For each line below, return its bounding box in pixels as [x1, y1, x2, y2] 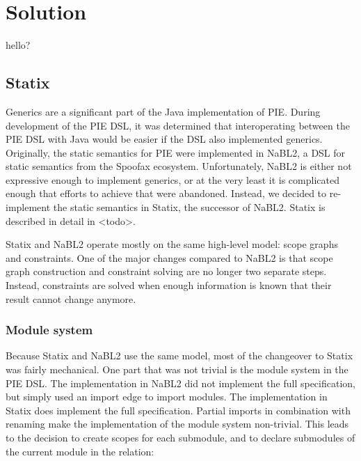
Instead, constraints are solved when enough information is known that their [6, 278, 332, 292]
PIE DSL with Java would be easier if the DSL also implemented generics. [6, 132, 323, 146]
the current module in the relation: [6, 444, 154, 458]
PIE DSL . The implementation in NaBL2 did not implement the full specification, [6, 375, 355, 390]
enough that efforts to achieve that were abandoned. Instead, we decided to [6, 186, 327, 201]
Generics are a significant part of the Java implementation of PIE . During [6, 104, 321, 118]
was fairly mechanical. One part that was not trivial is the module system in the [6, 362, 348, 377]
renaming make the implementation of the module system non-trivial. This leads [6, 416, 349, 431]
